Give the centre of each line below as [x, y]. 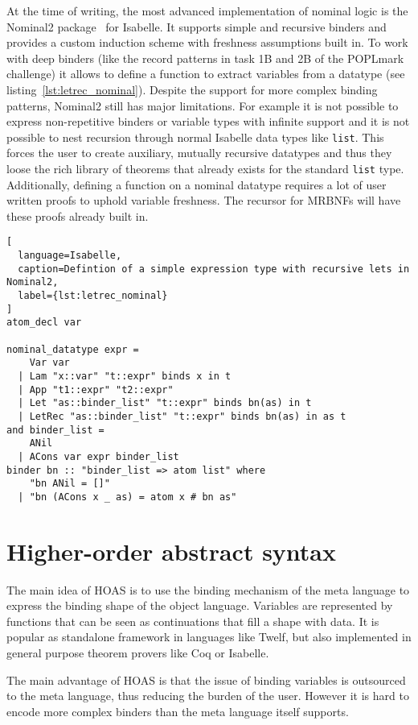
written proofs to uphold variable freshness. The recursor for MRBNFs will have [204, 200]
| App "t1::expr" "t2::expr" [96, 389]
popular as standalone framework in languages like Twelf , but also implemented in [209, 637]
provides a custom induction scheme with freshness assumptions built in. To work [207, 42]
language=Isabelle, [70, 256]
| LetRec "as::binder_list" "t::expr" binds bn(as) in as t [182, 416]
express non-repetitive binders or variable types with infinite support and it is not [208, 121]
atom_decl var [44, 323]
